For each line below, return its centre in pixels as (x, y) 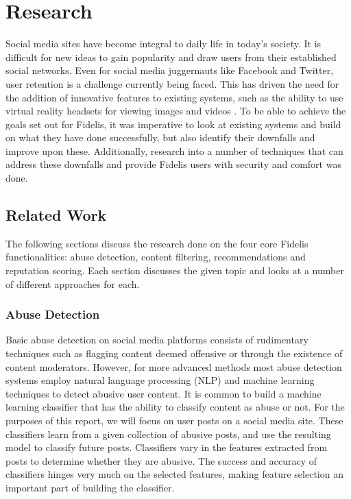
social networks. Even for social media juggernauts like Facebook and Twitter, (170, 70)
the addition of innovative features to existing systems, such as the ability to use (174, 97)
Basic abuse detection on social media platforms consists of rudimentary (157, 340)
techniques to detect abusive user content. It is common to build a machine (164, 393)
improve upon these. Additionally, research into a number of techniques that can (174, 150)
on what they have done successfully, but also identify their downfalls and (160, 137)
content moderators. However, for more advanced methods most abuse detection (174, 366)
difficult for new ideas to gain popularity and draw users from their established (171, 57)
